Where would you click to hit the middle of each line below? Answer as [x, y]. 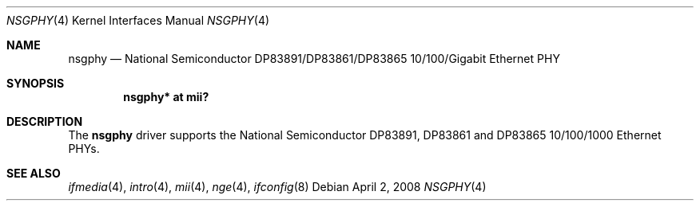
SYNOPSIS [36, 83]
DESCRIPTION [45, 121]
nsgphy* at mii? [166, 97]
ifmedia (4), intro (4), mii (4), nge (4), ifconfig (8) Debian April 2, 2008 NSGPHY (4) [277, 187]
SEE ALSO [34, 173]
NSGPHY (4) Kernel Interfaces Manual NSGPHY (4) [138, 20]
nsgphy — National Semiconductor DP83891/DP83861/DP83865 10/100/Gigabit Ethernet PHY [314, 59]
